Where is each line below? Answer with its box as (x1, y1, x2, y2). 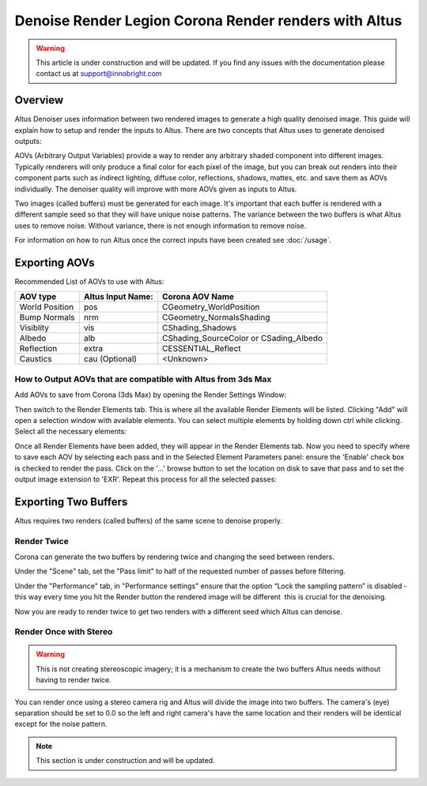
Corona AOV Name (162, 291, 235, 302)
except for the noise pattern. (14, 720, 108, 729)
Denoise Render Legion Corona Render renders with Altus (14, 12, 402, 29)
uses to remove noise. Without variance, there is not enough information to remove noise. (14, 221, 307, 230)
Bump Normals (19, 312, 75, 323)
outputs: (14, 137, 42, 146)
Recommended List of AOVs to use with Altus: (14, 277, 164, 286)
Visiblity (19, 323, 50, 334)
